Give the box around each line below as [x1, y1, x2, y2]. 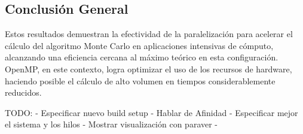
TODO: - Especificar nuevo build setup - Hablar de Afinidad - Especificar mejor [5, 106, 298, 118]
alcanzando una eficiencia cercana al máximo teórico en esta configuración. [5, 51, 278, 63]
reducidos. [5, 86, 42, 99]
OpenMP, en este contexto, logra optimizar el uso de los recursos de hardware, [5, 62, 292, 75]
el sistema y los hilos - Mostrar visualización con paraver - [5, 118, 218, 130]
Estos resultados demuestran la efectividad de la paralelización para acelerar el [5, 28, 293, 40]
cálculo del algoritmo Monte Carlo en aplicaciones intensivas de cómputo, [5, 39, 274, 51]
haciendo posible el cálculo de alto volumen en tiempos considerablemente [5, 74, 276, 87]
